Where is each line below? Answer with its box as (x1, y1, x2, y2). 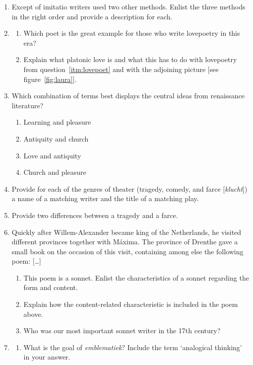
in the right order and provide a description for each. (11, 11, 173, 21)
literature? (11, 100, 44, 110)
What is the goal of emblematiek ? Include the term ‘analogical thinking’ (23, 342, 242, 352)
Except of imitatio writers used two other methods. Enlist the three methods (11, 1, 246, 11)
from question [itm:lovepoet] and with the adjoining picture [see (23, 64, 219, 74)
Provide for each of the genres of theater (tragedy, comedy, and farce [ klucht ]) (11, 183, 248, 194)
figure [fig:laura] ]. (23, 73, 77, 84)
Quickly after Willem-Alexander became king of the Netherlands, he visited (11, 226, 242, 237)
